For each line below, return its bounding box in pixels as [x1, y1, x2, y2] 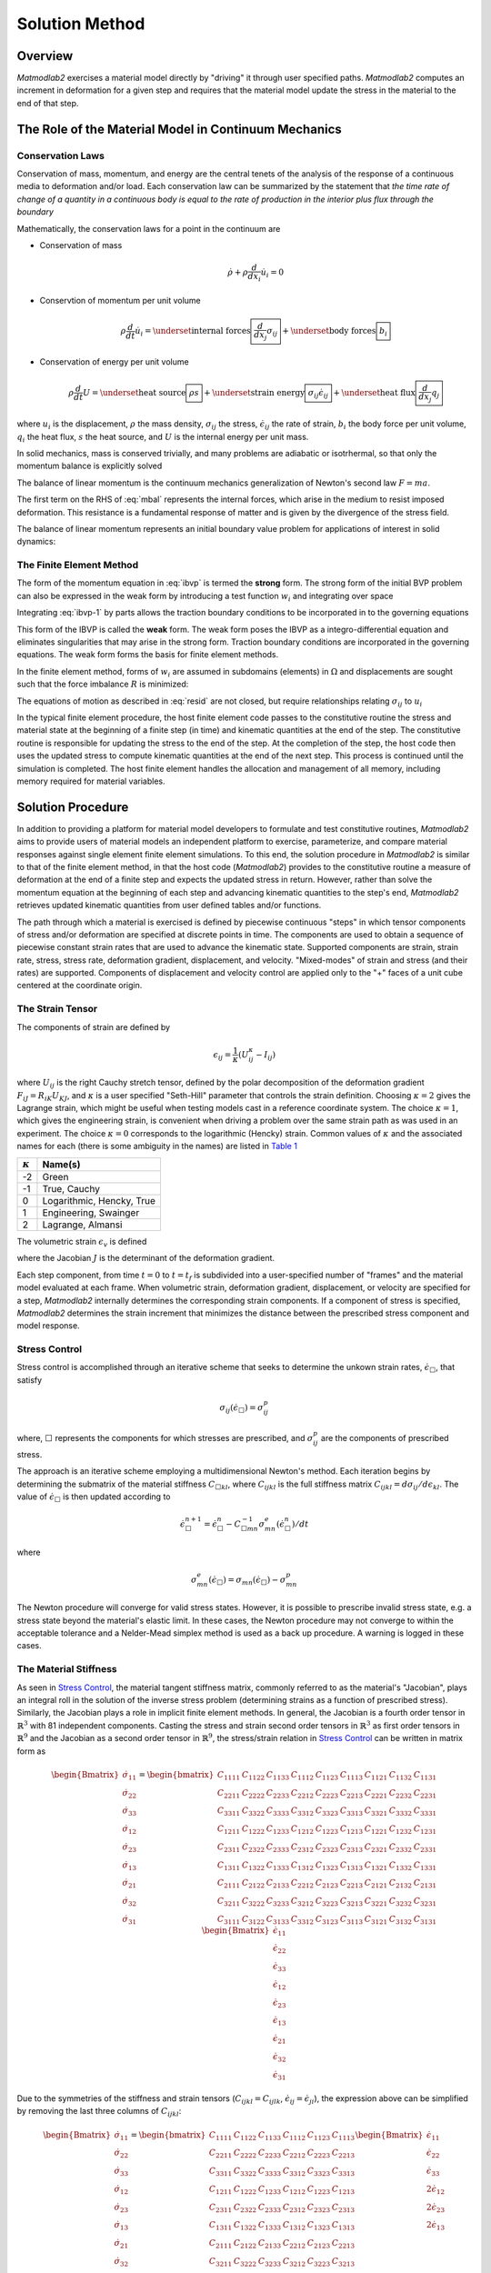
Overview [16, 48, 74, 64]
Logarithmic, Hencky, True [42, 1194, 156, 1207]
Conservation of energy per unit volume [39, 356, 190, 367]
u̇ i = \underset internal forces [135, 325, 251, 338]
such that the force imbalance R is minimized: [16, 678, 189, 690]
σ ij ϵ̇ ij [307, 387, 329, 400]
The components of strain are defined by [16, 1021, 171, 1032]
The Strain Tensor [16, 1003, 98, 1016]
